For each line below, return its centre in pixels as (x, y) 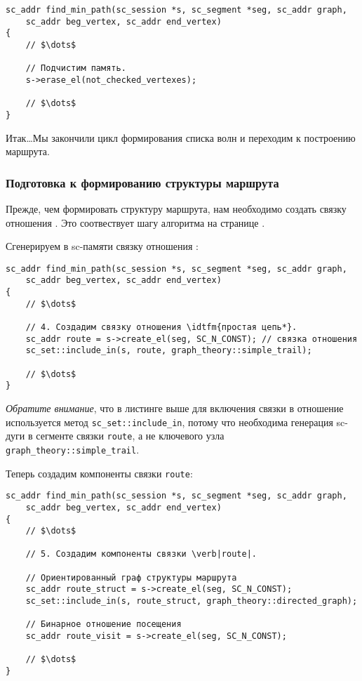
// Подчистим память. (76, 68)
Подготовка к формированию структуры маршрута (142, 182)
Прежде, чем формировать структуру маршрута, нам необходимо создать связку (176, 208)
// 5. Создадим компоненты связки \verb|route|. (141, 554)
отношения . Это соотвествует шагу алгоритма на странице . (135, 222)
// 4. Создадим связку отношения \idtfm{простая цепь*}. (161, 328)
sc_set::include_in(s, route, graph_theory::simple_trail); (169, 351)
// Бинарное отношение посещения (103, 624)
